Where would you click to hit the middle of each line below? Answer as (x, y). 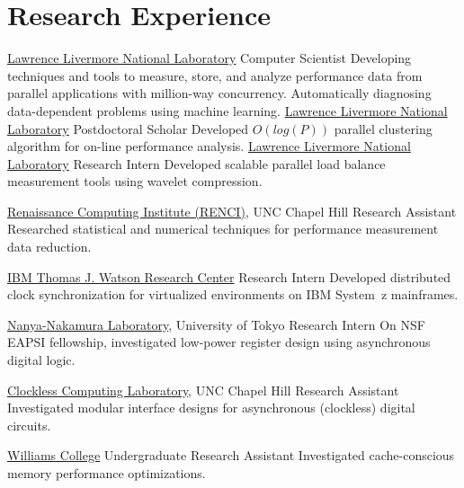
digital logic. (41, 360)
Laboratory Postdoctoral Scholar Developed (128, 128)
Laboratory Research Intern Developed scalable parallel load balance (196, 163)
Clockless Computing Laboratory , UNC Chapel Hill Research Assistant (203, 390)
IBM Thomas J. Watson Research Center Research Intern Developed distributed (229, 276)
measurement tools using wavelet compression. (135, 181)
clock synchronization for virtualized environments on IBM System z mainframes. (233, 294)
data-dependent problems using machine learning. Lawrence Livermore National (228, 110)
